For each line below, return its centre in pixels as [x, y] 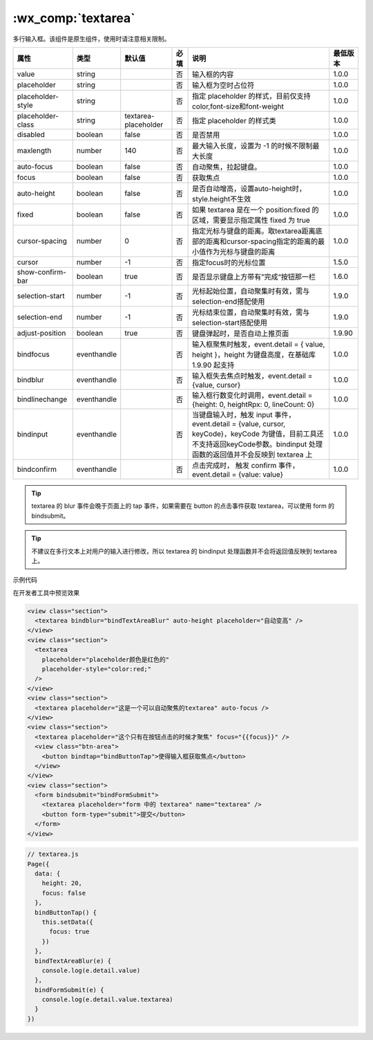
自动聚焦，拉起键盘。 [227, 167]
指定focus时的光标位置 [229, 262]
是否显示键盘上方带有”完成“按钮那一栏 [254, 277]
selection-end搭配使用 [228, 301]
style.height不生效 [221, 199]
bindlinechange [42, 399]
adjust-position [41, 333]
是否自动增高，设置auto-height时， [249, 188]
